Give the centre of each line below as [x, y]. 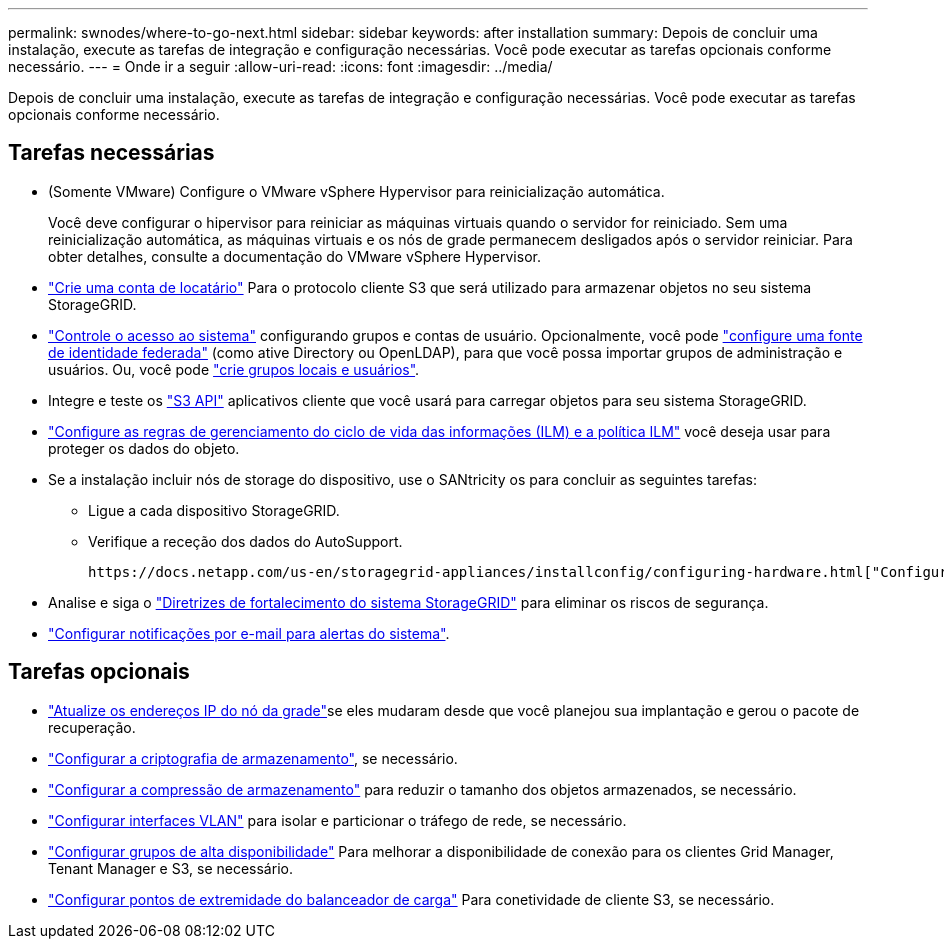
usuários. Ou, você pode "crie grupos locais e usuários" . [234, 369]
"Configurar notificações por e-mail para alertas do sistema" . [249, 633]
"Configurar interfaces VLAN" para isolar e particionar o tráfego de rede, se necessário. [337, 820]
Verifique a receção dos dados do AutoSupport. [245, 541]
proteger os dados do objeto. [144, 448]
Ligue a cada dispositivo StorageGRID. [214, 510]
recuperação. [92, 727]
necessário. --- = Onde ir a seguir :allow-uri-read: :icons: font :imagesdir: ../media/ [280, 66]
